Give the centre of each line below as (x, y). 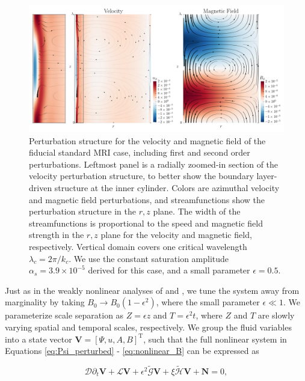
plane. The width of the (197, 211)
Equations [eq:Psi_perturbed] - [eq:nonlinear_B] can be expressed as (132, 351)
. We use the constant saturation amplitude (149, 258)
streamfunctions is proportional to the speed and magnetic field (146, 223)
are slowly (276, 315)
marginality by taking (45, 302)
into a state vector (39, 339)
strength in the (57, 235)
